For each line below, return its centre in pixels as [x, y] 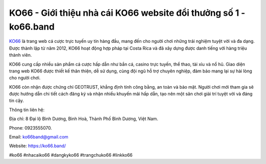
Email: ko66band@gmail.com [39, 137]
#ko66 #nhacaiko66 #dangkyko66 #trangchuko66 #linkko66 [71, 155]
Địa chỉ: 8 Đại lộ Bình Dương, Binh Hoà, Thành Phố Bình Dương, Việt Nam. [84, 119]
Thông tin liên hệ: [27, 110]
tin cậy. [17, 100]
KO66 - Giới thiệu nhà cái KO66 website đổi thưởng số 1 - [127, 13]
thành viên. [20, 55]
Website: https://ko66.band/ [37, 146]
